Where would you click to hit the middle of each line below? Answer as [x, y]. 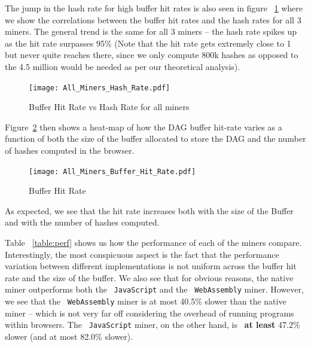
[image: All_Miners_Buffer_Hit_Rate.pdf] [112, 171]
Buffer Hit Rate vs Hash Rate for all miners [109, 107]
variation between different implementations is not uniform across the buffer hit [151, 266]
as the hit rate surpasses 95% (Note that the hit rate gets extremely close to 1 [148, 43]
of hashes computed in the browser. [70, 150]
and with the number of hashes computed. [82, 222]
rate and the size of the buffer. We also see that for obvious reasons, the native [149, 277]
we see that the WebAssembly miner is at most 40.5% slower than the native [146, 301]
